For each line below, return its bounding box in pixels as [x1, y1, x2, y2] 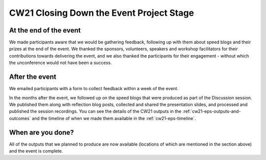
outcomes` [9, 115, 31, 121]
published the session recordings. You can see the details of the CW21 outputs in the [9, 108, 182, 114]
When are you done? [9, 128, 74, 136]
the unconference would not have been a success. [9, 60, 112, 66]
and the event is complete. [9, 148, 64, 154]
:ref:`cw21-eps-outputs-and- [182, 108, 241, 114]
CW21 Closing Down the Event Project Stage [9, 7, 194, 18]
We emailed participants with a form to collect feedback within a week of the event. [9, 86, 178, 92]
